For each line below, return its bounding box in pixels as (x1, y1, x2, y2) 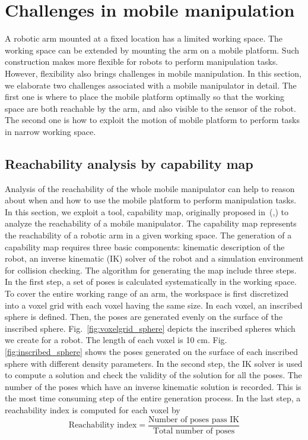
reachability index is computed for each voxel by (5, 403, 180, 416)
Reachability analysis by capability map (5, 154, 253, 172)
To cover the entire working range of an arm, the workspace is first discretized (5, 287, 289, 300)
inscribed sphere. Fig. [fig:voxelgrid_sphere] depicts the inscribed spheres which (5, 322, 296, 334)
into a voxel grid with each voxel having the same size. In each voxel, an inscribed (5, 298, 303, 311)
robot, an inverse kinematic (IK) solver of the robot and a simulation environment (5, 252, 304, 265)
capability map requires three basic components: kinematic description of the (5, 240, 285, 253)
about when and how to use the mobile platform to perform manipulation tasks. (5, 194, 297, 206)
